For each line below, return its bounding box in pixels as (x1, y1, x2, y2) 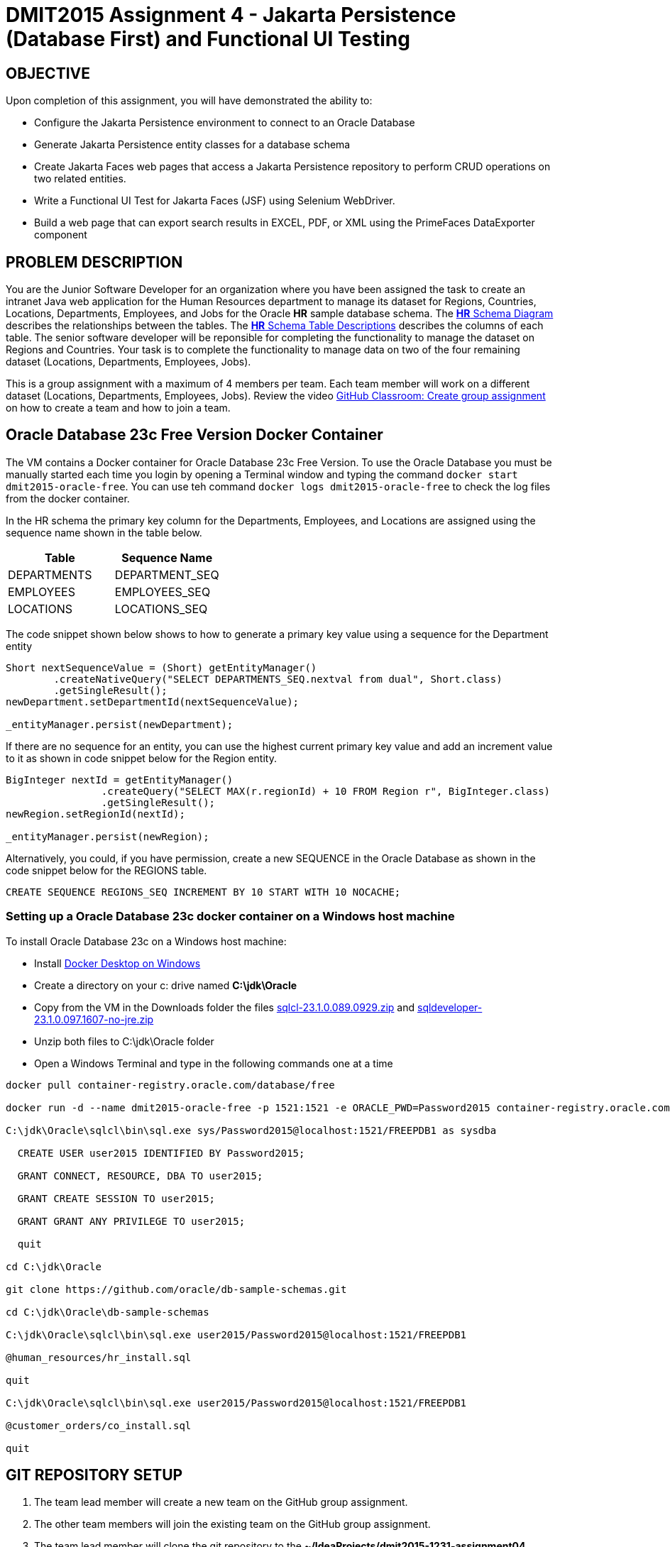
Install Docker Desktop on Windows (34, 957, 201, 969)
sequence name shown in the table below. (6, 526, 202, 539)
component (34, 229, 87, 241)
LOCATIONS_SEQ (114, 601, 208, 616)
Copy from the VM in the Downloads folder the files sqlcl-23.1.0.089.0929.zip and (34, 1001, 415, 1013)
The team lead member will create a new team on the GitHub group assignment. (34, 1496, 408, 1509)
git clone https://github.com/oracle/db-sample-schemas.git (6, 1283, 347, 1295)
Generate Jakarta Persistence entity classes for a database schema (34, 138, 351, 151)
